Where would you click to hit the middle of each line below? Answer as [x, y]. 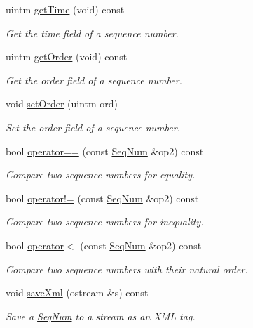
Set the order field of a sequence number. [93, 127]
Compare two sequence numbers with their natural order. [127, 269]
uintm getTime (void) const [65, 9]
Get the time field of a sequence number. [92, 33]
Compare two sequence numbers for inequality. [105, 222]
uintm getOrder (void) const [67, 57]
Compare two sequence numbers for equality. [101, 175]
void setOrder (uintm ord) [62, 104]
